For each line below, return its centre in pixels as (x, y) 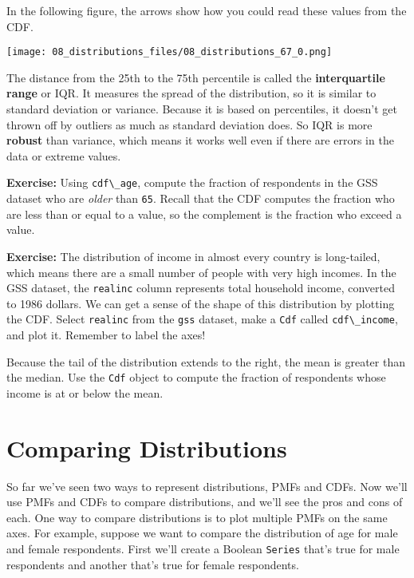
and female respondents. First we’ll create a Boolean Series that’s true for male (203, 548)
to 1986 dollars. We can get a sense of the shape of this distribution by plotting (201, 303)
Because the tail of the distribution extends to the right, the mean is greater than (206, 361)
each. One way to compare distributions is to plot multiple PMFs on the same (197, 517)
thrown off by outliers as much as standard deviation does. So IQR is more (189, 124)
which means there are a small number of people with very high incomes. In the (201, 272)
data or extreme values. (64, 155)
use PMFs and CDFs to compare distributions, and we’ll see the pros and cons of (205, 502)
